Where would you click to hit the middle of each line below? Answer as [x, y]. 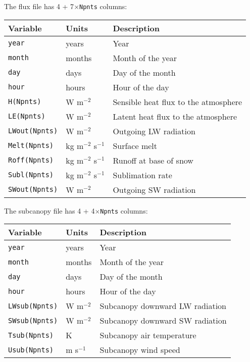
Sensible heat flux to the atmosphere [178, 101]
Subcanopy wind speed [140, 350]
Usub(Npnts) [31, 350]
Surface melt [135, 145]
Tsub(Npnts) [31, 335]
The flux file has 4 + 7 [39, 6]
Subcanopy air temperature [148, 335]
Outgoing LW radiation [154, 131]
